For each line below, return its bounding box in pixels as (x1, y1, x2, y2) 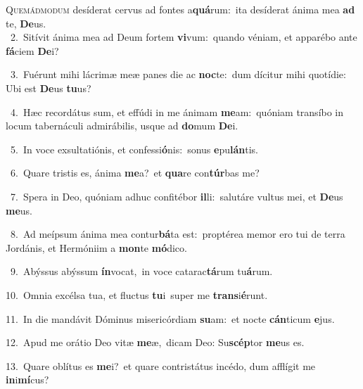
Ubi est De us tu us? (6, 80, 91, 95)
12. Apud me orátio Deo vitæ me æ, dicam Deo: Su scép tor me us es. (6, 335, 305, 350)
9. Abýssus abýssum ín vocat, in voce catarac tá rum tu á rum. (10, 264, 273, 279)
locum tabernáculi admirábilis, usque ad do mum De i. (6, 118, 238, 133)
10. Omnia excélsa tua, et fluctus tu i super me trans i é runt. (6, 287, 268, 302)
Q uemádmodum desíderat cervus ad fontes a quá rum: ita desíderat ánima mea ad (6, 2, 355, 16)
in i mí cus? (6, 372, 49, 387)
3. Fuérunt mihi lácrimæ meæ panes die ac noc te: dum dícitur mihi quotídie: (10, 67, 346, 82)
